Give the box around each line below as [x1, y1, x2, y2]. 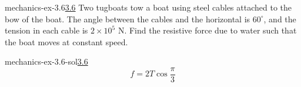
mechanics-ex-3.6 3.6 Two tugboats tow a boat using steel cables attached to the [5, 1, 292, 13]
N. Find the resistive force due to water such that [118, 24, 297, 36]
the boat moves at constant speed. [5, 35, 128, 48]
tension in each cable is [5, 24, 88, 36]
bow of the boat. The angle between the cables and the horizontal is [5, 12, 250, 25]
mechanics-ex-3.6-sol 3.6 [5, 55, 88, 68]
